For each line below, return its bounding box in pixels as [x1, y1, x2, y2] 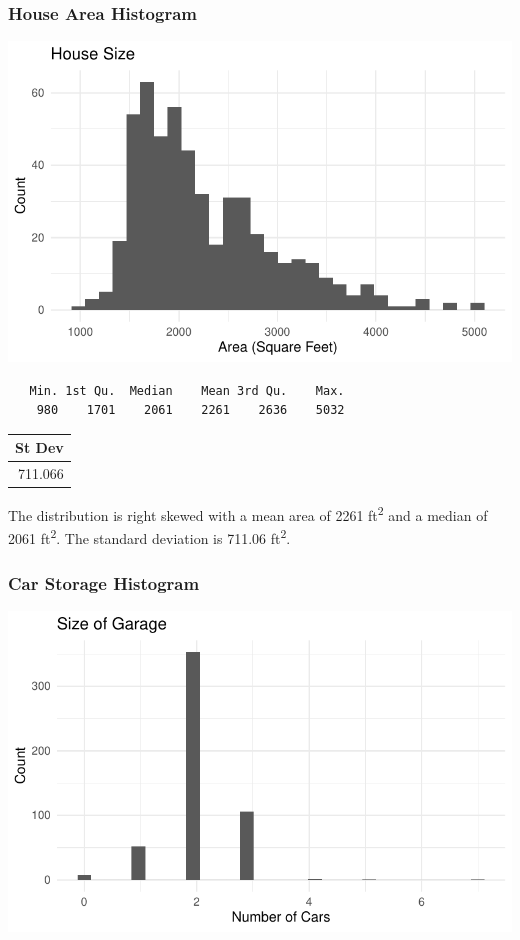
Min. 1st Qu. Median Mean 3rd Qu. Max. [29, 383, 345, 398]
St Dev [15, 437, 64, 458]
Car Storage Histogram [8, 570, 200, 595]
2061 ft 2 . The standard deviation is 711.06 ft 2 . [8, 525, 291, 549]
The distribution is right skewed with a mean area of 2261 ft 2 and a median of [8, 502, 488, 525]
